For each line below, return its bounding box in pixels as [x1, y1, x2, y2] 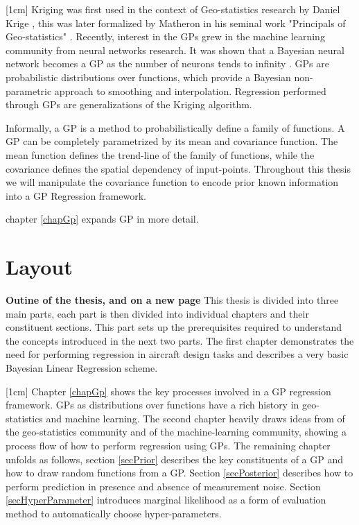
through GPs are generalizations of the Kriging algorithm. [6, 97, 252, 112]
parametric [6, 83, 52, 98]
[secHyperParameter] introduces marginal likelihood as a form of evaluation [6, 492, 326, 507]
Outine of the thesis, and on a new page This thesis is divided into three [6, 293, 339, 307]
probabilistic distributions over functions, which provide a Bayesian [6, 69, 291, 84]
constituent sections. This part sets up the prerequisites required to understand [6, 320, 342, 334]
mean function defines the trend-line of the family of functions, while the [6, 147, 315, 162]
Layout [6, 252, 73, 281]
